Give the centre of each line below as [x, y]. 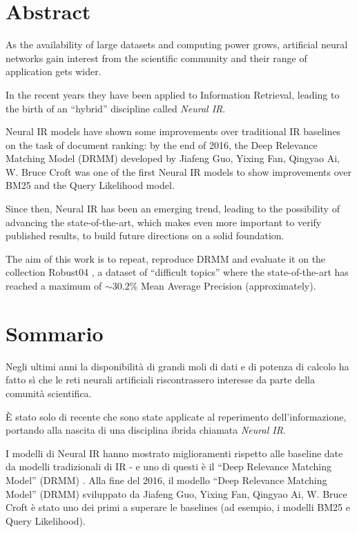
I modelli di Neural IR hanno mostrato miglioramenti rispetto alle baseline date [174, 453]
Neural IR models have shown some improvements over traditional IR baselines [173, 131]
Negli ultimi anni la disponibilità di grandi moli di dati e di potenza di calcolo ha [177, 366]
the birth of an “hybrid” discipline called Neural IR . [116, 108]
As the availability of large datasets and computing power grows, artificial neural [177, 44]
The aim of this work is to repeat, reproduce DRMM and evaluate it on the [166, 258]
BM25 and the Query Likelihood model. [90, 185]
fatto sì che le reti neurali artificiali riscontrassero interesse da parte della [160, 380]
